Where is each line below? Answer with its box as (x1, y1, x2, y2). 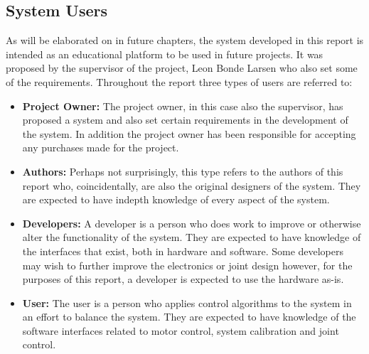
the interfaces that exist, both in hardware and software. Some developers (22, 243, 344, 258)
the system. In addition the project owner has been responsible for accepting (22, 126, 356, 141)
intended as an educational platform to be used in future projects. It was (6, 46, 323, 61)
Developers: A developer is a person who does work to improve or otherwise (22, 215, 361, 230)
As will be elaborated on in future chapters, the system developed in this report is (6, 33, 364, 48)
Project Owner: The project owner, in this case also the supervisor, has (22, 98, 343, 113)
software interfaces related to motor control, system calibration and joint (22, 323, 339, 338)
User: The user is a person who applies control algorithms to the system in (22, 295, 352, 310)
